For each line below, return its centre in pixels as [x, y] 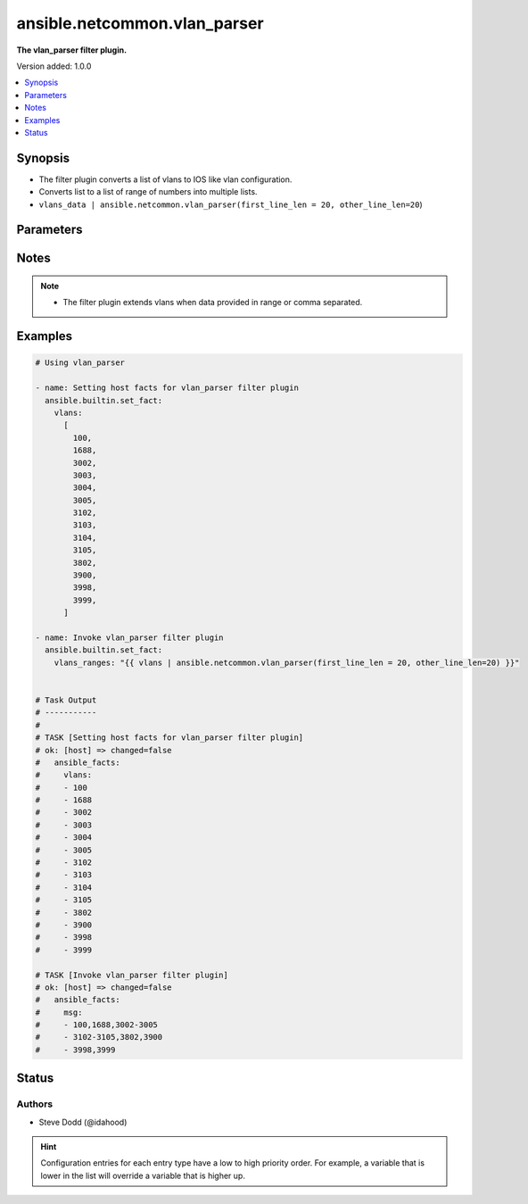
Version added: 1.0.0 [54, 66]
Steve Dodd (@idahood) [83, 1122]
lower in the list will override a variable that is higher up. [143, 1175]
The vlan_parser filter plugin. [72, 50]
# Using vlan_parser [80, 363]
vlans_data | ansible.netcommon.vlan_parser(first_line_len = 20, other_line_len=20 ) [231, 204]
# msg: [59, 1012]
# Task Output [66, 700]
